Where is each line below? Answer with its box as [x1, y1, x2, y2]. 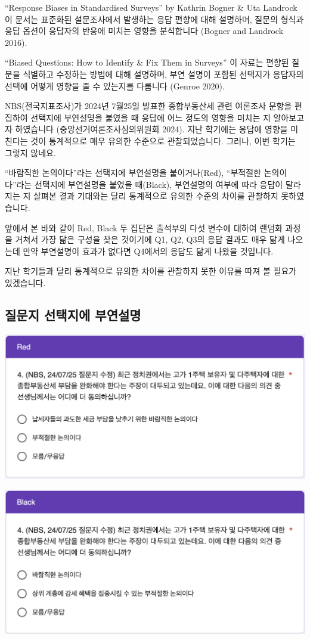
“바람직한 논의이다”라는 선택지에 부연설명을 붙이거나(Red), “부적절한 [5, 166, 261, 179]
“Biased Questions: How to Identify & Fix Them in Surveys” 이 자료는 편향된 [5, 56, 289, 69]
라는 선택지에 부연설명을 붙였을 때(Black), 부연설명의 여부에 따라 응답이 [16, 178, 283, 190]
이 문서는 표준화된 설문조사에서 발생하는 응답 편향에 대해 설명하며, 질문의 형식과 [5, 13, 304, 25]
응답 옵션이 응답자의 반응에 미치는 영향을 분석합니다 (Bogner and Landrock [5, 24, 284, 37]
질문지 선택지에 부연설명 [5, 305, 141, 324]
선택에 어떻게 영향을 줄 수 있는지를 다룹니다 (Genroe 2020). [5, 79, 225, 92]
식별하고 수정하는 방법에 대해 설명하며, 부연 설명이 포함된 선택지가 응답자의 [23, 67, 304, 80]
